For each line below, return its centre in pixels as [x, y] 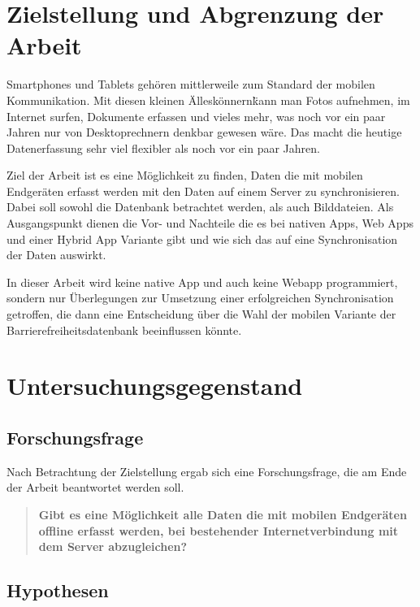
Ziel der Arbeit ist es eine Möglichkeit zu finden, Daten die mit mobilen [185, 175]
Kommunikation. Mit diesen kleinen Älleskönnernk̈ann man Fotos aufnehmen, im [208, 100]
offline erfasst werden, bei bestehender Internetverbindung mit [219, 530]
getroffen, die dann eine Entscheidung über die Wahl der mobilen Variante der [201, 314]
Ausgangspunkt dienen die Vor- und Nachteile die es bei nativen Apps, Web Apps [210, 223]
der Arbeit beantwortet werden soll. [95, 487]
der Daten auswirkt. [56, 255]
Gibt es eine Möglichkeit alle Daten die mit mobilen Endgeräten [223, 514]
